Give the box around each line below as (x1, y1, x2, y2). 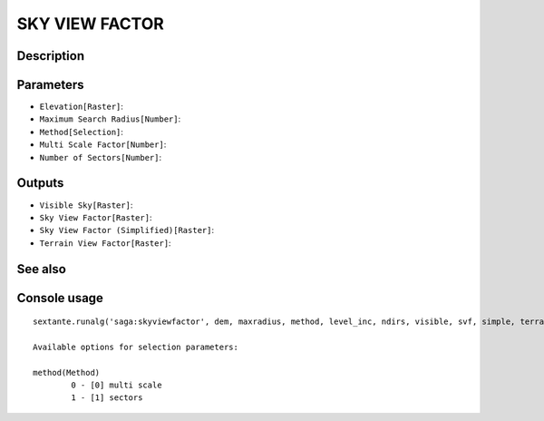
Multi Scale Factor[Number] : (39, 139, 167, 150)
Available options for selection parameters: (33, 341, 239, 352)
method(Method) (33, 367, 101, 377)
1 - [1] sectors (71, 393, 143, 403)
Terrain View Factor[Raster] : (39, 237, 171, 249)
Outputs (16, 175, 64, 191)
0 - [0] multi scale (71, 380, 162, 390)
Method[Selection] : (39, 126, 124, 137)
